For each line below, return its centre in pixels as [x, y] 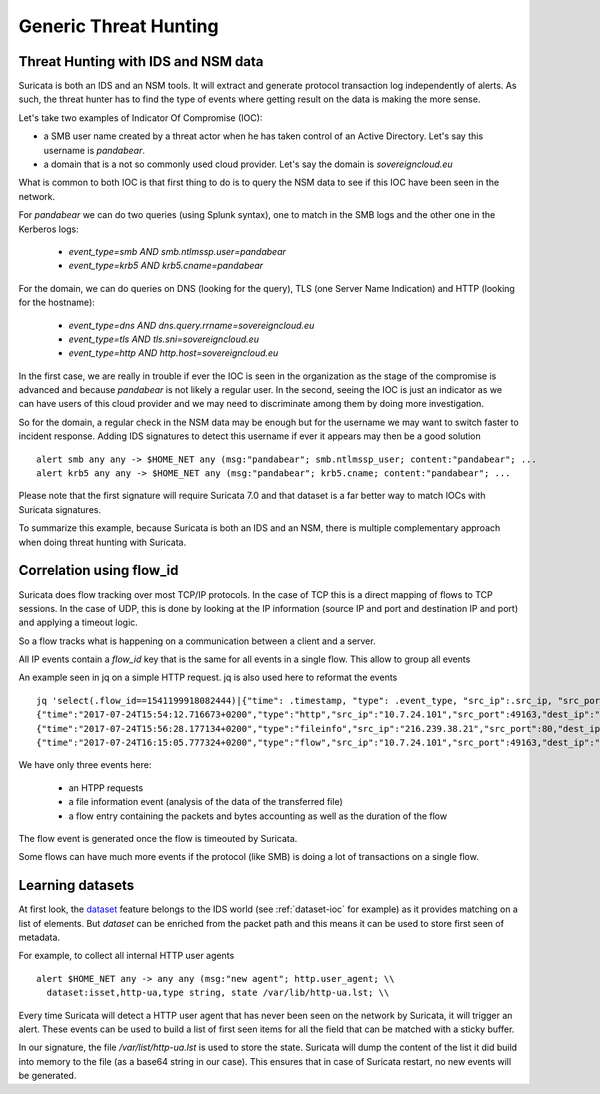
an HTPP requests [106, 787]
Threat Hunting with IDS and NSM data [141, 61]
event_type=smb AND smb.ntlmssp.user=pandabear [177, 251]
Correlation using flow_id [98, 570]
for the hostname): [56, 302]
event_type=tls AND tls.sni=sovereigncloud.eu [164, 339]
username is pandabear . [94, 150]
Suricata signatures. [60, 509]
